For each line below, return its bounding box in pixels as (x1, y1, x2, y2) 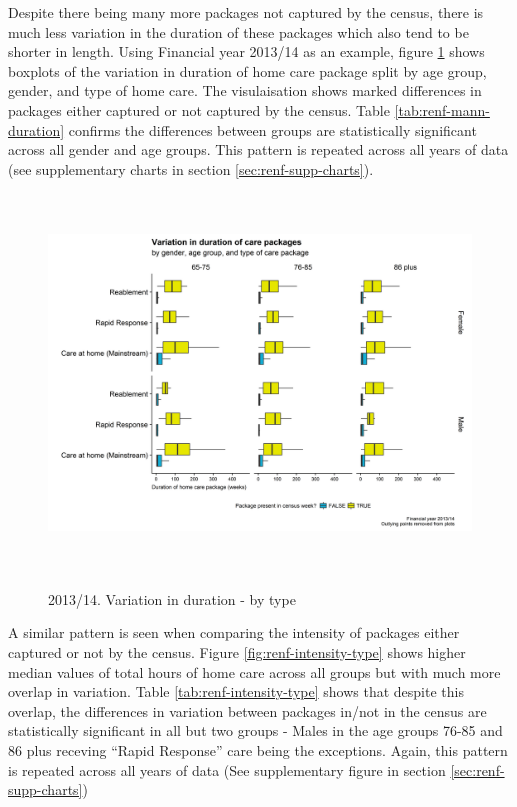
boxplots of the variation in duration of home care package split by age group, (8, 60, 487, 81)
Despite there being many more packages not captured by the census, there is (8, 2, 484, 22)
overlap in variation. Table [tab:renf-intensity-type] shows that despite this (8, 681, 464, 702)
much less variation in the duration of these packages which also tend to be (8, 21, 469, 42)
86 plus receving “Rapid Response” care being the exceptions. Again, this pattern (8, 740, 508, 761)
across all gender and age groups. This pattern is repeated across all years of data (8, 139, 509, 160)
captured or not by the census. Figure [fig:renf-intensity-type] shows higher (8, 642, 466, 663)
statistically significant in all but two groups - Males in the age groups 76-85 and (8, 720, 503, 741)
